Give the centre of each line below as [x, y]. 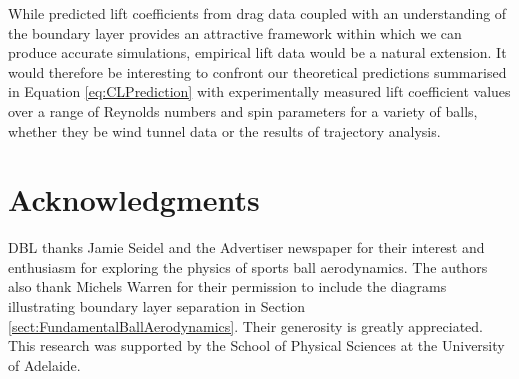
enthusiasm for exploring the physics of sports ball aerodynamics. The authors [248, 266]
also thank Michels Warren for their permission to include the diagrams [227, 286]
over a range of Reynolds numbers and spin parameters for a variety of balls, [243, 110]
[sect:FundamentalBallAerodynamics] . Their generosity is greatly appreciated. [245, 325]
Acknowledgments [134, 199]
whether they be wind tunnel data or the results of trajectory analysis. [224, 130]
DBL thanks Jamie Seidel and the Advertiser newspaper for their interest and [246, 247]
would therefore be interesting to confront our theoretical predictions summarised [257, 71]
